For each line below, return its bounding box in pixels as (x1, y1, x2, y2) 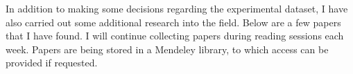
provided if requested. (6, 55, 98, 70)
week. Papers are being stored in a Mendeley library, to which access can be (6, 41, 329, 56)
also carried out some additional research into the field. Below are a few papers (6, 15, 341, 29)
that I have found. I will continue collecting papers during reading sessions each (6, 28, 344, 43)
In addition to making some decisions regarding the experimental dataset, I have (6, 1, 348, 15)
